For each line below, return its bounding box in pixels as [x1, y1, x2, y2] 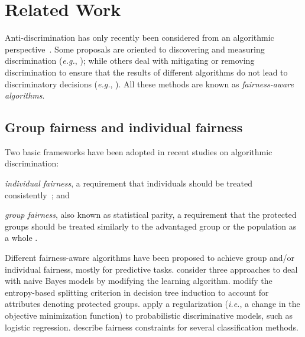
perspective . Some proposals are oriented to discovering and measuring [5, 42, 265, 55]
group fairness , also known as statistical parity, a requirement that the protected [5, 208, 297, 221]
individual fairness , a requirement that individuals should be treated [5, 177, 252, 189]
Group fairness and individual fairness [5, 118, 243, 136]
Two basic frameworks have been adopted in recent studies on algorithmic [5, 145, 272, 158]
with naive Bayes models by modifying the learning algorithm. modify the [5, 274, 272, 287]
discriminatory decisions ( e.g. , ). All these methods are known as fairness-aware [5, 77, 294, 90]
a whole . [5, 231, 38, 244]
